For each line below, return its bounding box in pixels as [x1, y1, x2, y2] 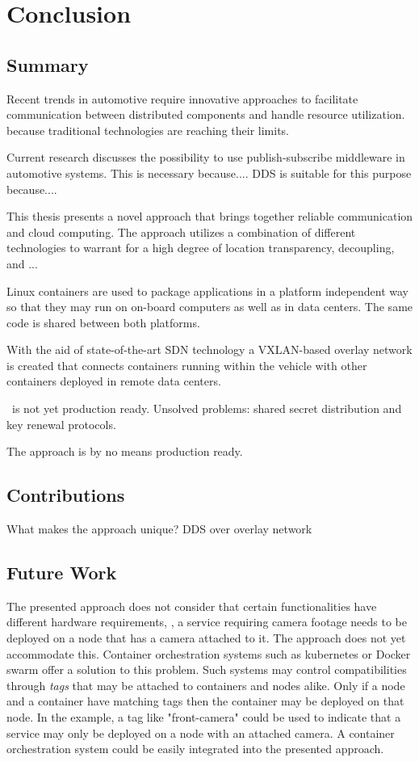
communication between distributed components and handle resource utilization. [6, 106, 405, 123]
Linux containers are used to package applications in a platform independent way [6, 282, 409, 299]
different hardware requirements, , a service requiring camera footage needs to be [6, 613, 407, 630]
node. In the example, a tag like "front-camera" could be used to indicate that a [6, 709, 401, 726]
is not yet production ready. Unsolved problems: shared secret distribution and [11, 400, 402, 417]
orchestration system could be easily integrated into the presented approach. [6, 740, 384, 757]
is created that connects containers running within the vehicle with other [6, 356, 367, 373]
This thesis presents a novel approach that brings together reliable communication [6, 208, 413, 225]
